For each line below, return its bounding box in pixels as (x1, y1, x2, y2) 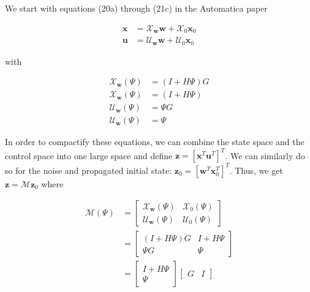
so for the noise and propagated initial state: (5, 163, 172, 176)
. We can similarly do (225, 149, 305, 162)
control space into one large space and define (5, 149, 173, 162)
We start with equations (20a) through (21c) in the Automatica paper (5, 2, 268, 14)
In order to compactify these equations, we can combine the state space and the (5, 135, 304, 148)
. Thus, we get (229, 163, 283, 176)
